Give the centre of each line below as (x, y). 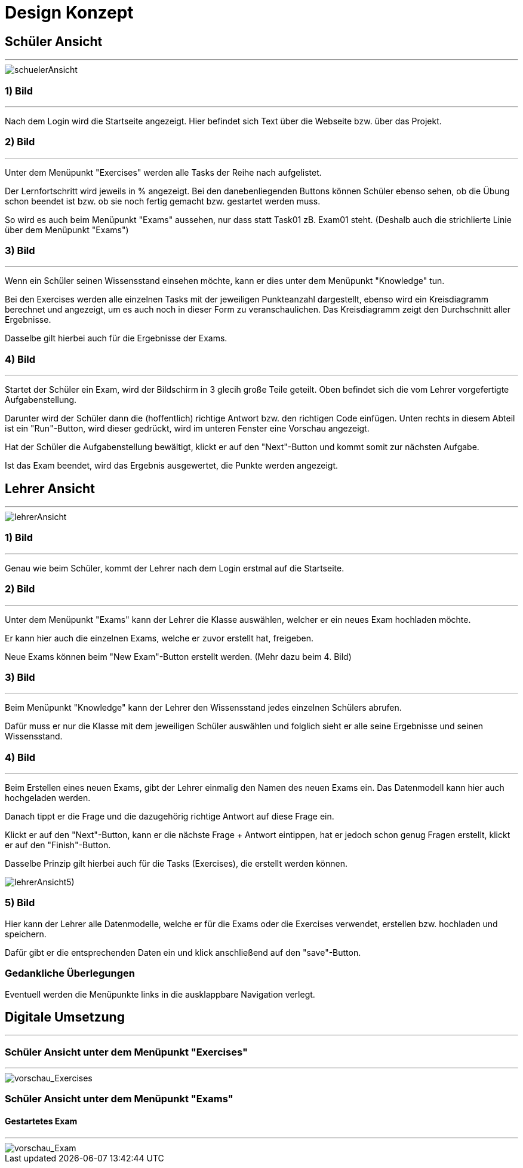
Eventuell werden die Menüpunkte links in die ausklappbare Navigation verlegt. (160, 994)
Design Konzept (69, 13)
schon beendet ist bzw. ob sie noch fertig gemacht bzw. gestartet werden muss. (163, 201)
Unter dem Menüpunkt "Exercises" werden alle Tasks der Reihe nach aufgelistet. (163, 172)
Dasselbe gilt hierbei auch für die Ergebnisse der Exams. (116, 338)
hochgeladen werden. (48, 798)
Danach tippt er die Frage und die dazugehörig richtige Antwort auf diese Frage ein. (170, 817)
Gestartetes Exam (41, 1121)
